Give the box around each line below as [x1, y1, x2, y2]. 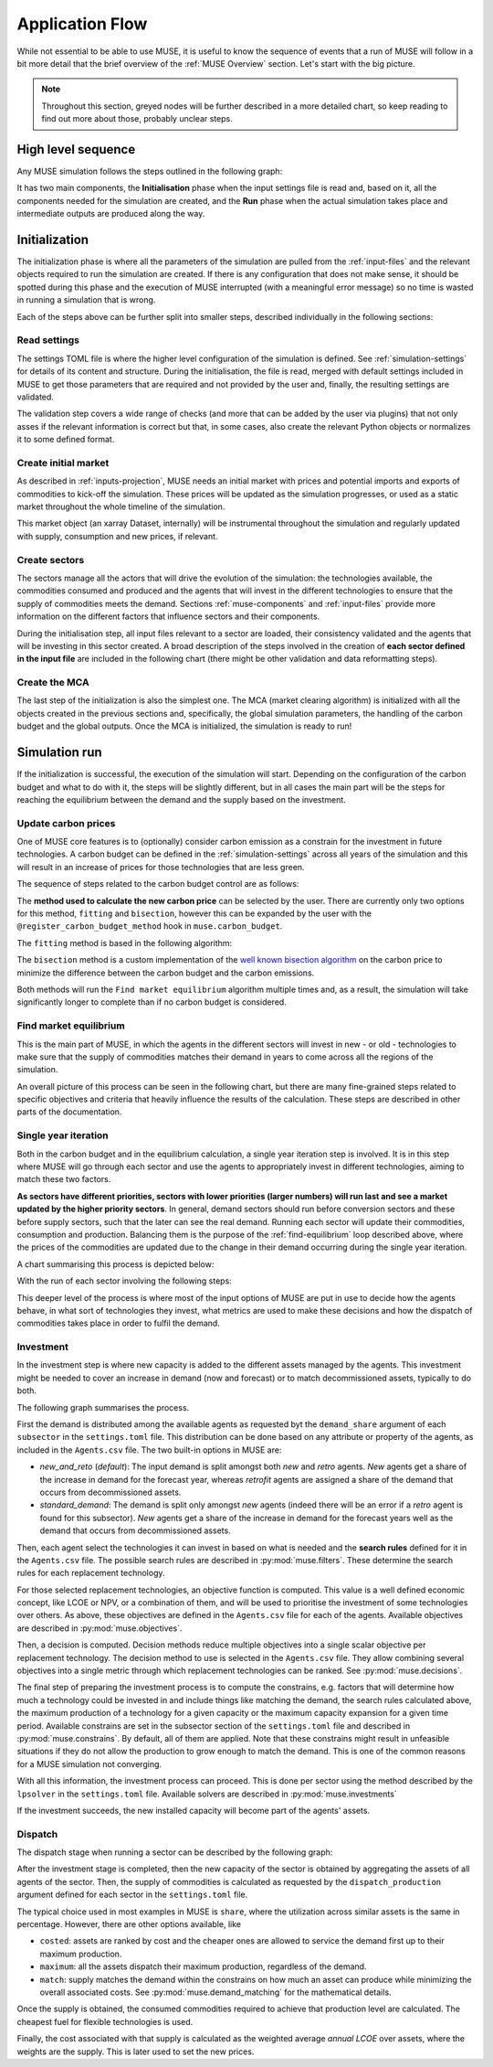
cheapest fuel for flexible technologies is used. [16, 2016, 194, 2027]
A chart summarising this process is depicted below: [16, 1258, 215, 1270]
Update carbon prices [16, 816, 116, 829]
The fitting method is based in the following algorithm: [16, 937, 233, 948]
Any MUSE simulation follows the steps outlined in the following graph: [16, 165, 283, 177]
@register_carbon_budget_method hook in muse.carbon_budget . [16, 921, 283, 932]
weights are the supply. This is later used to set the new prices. [16, 2046, 255, 2057]
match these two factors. [16, 1174, 111, 1185]
